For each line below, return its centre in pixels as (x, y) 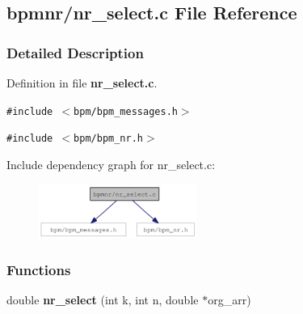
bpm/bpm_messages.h (126, 111)
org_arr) (229, 300)
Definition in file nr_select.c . (82, 83)
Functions (39, 270)
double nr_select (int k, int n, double (103, 300)
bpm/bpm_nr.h (108, 139)
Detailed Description (75, 52)
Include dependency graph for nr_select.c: (111, 164)
